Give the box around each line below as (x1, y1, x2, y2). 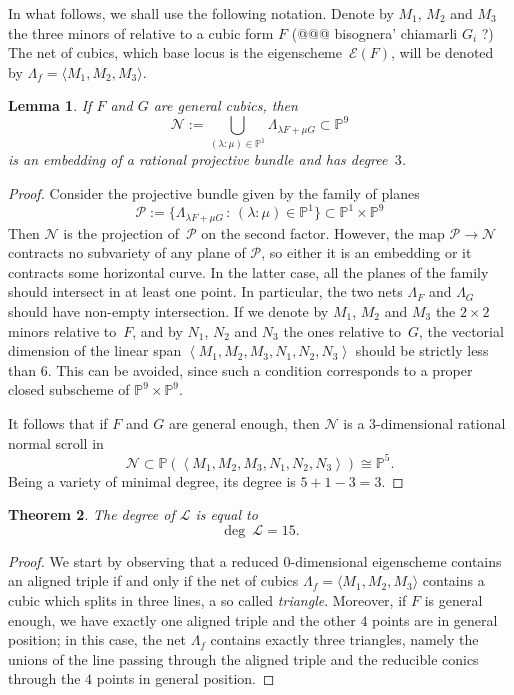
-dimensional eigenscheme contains (290, 550, 502, 571)
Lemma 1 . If (8, 95, 92, 116)
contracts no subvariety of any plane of (8, 242, 246, 263)
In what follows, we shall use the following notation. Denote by (8, 3, 394, 23)
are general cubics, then (153, 95, 298, 116)
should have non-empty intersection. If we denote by (8, 300, 329, 321)
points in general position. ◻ (96, 668, 275, 689)
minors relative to (8, 320, 117, 341)
